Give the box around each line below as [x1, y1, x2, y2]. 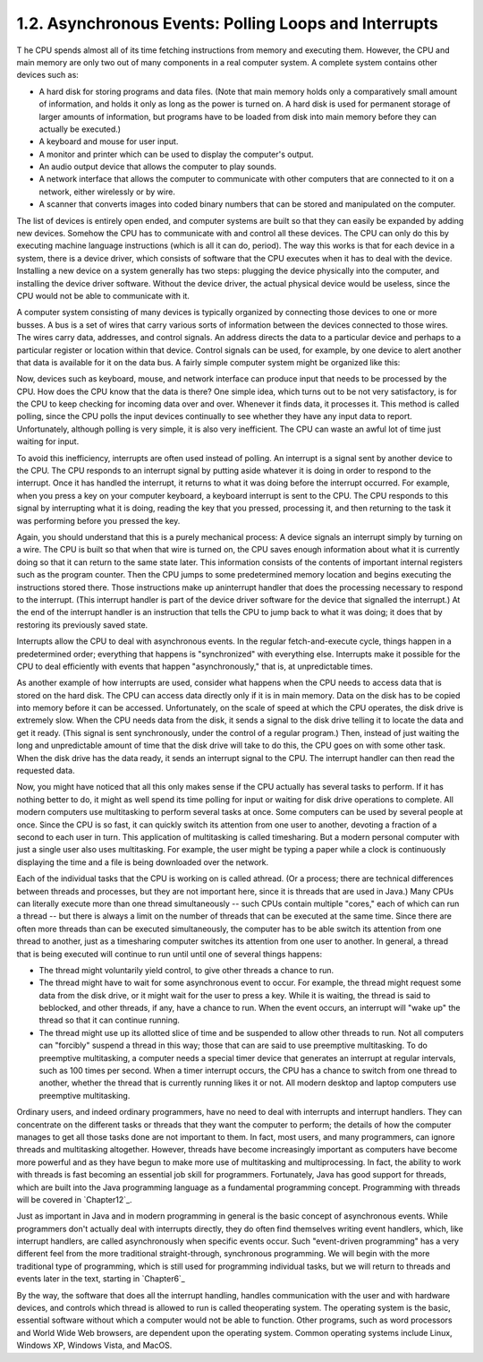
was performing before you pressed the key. [16, 515, 181, 526]
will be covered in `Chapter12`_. [16, 1194, 132, 1204]
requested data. [16, 766, 75, 776]
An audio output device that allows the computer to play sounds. [38, 161, 277, 172]
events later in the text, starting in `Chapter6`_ [16, 1273, 185, 1284]
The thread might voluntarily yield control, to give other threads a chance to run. [38, 964, 335, 975]
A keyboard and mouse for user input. [38, 136, 179, 147]
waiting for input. [16, 436, 80, 447]
